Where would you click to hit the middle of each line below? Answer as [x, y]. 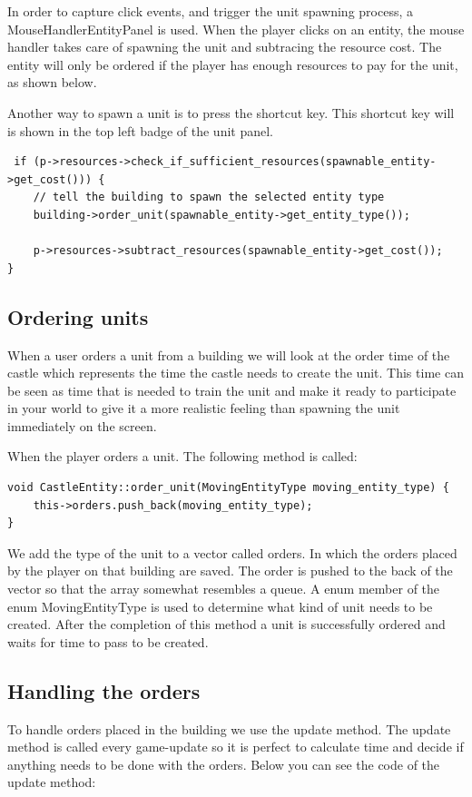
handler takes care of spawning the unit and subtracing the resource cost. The [225, 47]
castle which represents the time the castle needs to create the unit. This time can [236, 373]
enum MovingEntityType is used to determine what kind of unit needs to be [220, 606]
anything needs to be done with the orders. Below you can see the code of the [224, 764]
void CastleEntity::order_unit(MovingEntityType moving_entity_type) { [228, 488]
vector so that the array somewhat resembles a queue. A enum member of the [224, 589]
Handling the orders [104, 690]
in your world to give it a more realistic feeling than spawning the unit [204, 408]
